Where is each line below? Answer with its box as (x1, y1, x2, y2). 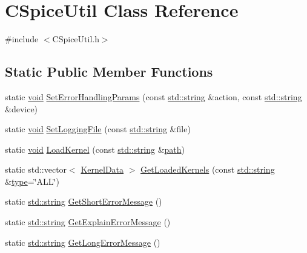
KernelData (81, 163, 124, 176)
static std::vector (5, 163, 67, 176)
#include (5, 33, 39, 45)
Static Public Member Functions (5, 62, 213, 81)
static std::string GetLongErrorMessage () (5, 235, 160, 248)
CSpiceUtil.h (52, 33, 99, 45)
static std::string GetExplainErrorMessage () (5, 216, 171, 228)
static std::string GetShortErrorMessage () (5, 195, 162, 208)
